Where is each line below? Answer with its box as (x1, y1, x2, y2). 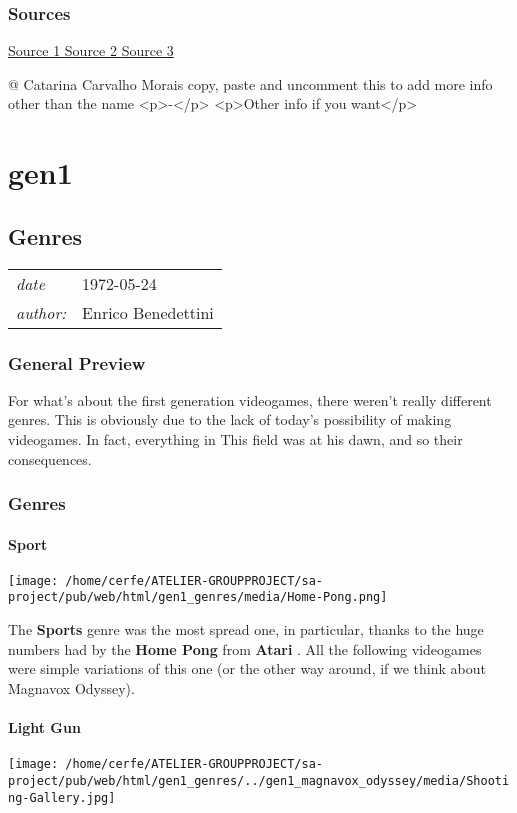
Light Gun (8, 717, 81, 738)
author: (16, 300, 67, 324)
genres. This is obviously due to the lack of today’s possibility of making (8, 409, 452, 430)
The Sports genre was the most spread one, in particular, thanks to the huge (8, 619, 484, 640)
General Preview (8, 350, 146, 375)
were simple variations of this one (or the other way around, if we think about (8, 658, 486, 679)
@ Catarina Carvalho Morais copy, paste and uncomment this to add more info (8, 73, 493, 94)
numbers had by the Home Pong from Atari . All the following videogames (8, 638, 482, 659)
